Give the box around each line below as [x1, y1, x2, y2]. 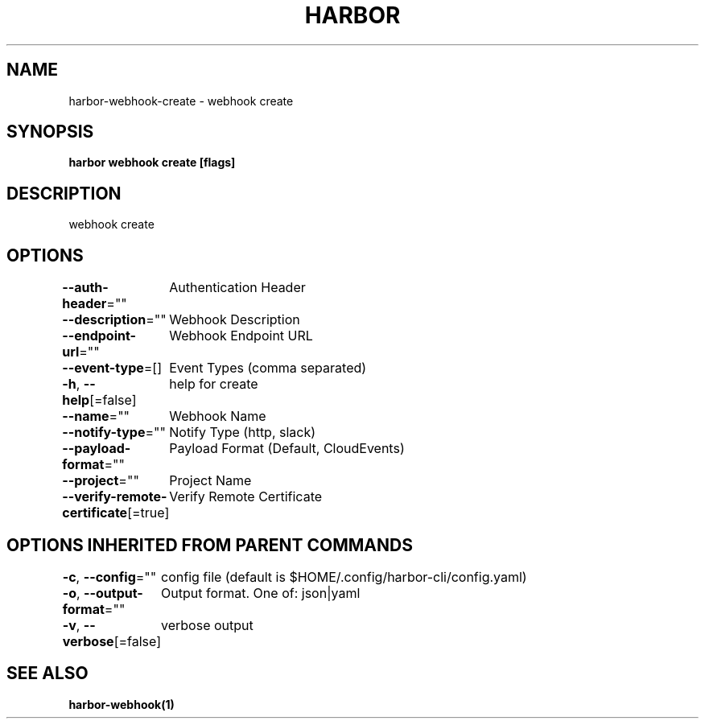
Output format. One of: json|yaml [161, 584, 361, 601]
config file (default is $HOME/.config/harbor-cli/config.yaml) [161, 568, 527, 585]
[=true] [127, 505, 170, 521]
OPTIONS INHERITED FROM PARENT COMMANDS [6, 534, 413, 555]
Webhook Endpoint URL [169, 327, 313, 344]
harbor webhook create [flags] [68, 155, 236, 170]
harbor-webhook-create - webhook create [68, 93, 294, 108]
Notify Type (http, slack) [169, 424, 316, 441]
